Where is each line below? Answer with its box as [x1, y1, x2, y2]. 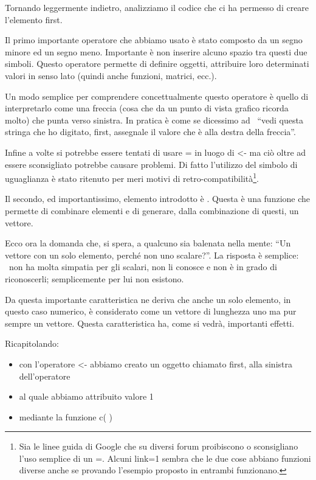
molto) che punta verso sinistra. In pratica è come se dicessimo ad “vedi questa [5, 113, 303, 126]
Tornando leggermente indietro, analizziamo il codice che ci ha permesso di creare [5, 1, 309, 13]
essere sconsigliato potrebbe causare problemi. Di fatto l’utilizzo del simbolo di [5, 158, 298, 170]
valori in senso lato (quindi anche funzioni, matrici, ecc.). [5, 69, 217, 82]
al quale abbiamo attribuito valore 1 [19, 390, 154, 403]
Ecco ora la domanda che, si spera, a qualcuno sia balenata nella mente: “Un [5, 237, 291, 249]
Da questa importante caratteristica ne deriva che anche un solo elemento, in [5, 293, 291, 305]
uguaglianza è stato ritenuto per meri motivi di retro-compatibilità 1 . [5, 170, 259, 184]
